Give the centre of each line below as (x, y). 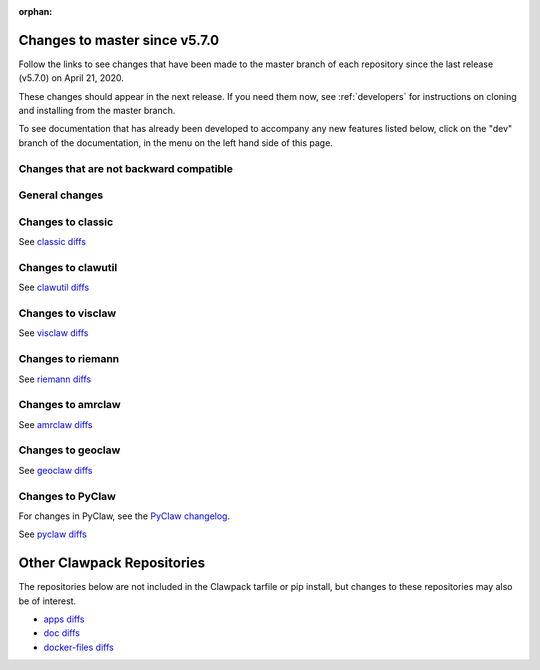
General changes (61, 195)
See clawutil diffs (54, 287)
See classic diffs (52, 242)
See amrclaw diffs (55, 424)
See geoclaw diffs (55, 470)
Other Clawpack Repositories (112, 563)
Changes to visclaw (67, 313)
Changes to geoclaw (69, 450)
